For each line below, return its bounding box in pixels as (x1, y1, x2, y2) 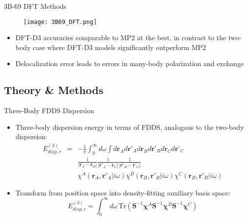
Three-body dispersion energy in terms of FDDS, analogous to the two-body (15, 122, 244, 132)
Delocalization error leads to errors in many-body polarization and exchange (15, 58, 244, 69)
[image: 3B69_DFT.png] (23, 18, 97, 25)
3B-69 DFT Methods (4, 1, 66, 11)
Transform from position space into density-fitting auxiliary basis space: (15, 187, 230, 197)
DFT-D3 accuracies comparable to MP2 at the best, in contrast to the (15, 32, 226, 43)
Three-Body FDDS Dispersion (4, 105, 94, 116)
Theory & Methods (4, 82, 103, 98)
